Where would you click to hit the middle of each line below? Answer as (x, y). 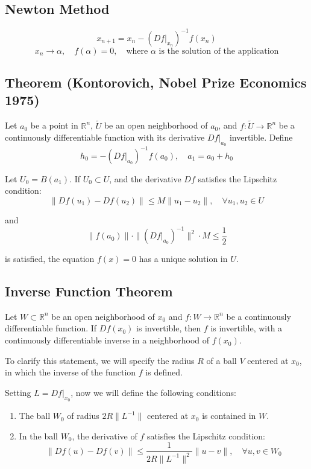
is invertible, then (169, 328)
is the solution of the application (219, 51)
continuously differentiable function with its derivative (105, 137)
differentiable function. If (51, 328)
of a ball (221, 360)
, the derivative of (105, 436)
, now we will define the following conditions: (153, 392)
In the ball (38, 436)
